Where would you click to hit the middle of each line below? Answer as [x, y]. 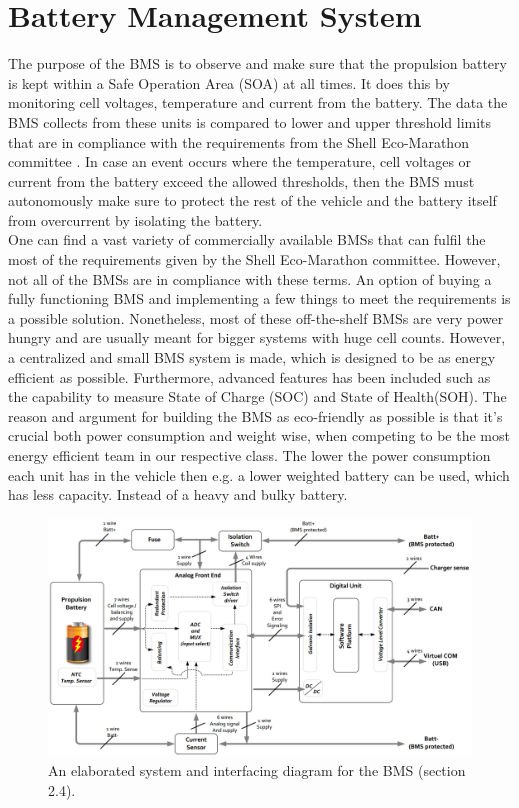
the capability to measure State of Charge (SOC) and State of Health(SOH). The [257, 396]
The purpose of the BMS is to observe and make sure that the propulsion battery [257, 63]
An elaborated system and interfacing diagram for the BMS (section [257, 770]
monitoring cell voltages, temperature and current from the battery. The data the [258, 102]
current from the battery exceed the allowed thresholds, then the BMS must [241, 180]
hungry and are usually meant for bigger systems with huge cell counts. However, [257, 337]
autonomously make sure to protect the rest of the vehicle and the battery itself [252, 200]
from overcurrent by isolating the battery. [135, 219]
